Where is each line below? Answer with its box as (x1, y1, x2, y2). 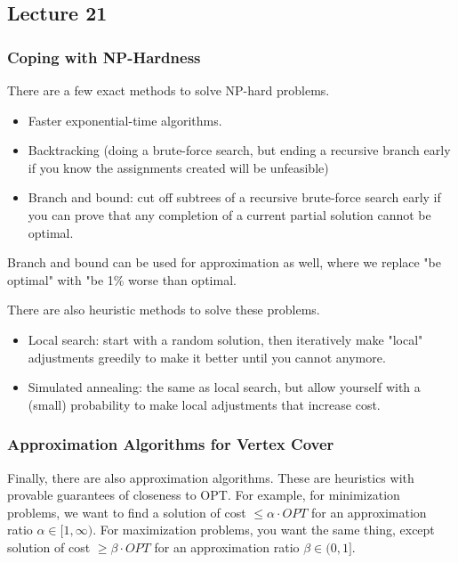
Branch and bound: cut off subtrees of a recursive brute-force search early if (28, 188, 441, 207)
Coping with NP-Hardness (7, 45, 201, 68)
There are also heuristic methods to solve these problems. (7, 300, 320, 319)
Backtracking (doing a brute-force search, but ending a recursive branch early (28, 141, 451, 159)
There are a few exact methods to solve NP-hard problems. (7, 81, 330, 99)
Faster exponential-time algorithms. (28, 110, 222, 129)
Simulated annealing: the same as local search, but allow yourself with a (28, 378, 421, 396)
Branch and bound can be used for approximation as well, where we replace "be (7, 253, 441, 272)
